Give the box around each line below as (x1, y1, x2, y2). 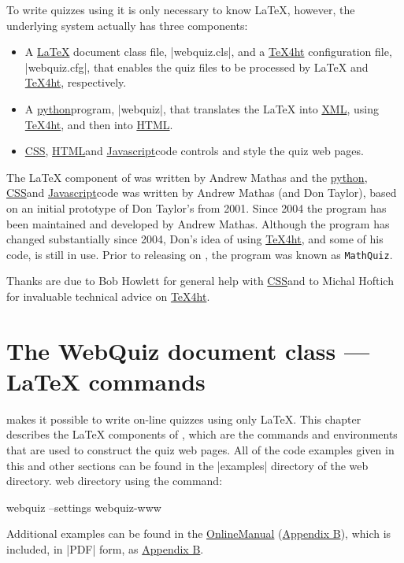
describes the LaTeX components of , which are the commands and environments (6, 426, 398, 443)
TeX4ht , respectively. (24, 74, 127, 91)
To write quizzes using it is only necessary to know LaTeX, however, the (6, 2, 355, 17)
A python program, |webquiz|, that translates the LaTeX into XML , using (24, 100, 379, 117)
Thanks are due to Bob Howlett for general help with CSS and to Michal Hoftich (6, 272, 394, 289)
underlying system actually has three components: (6, 17, 248, 33)
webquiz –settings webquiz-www (6, 498, 161, 515)
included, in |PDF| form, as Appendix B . (6, 541, 204, 557)
